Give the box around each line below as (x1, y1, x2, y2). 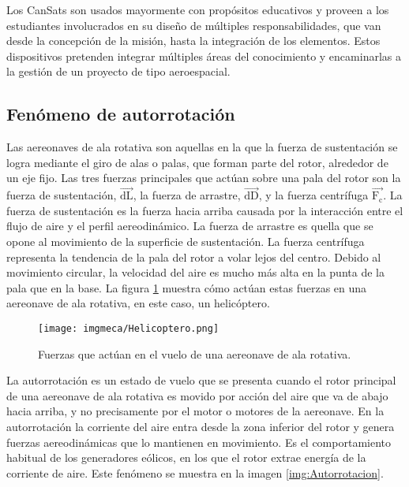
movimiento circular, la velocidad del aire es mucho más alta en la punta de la (6, 264, 385, 281)
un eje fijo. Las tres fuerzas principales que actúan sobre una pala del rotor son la (6, 169, 401, 186)
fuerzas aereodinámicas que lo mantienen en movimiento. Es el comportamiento (6, 433, 392, 450)
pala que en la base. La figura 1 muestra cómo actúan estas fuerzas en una (6, 279, 367, 296)
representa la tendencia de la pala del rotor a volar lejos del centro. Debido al (6, 248, 381, 265)
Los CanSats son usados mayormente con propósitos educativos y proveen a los (6, 2, 389, 17)
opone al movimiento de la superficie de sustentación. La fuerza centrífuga (6, 232, 365, 249)
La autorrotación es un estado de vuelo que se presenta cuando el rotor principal (6, 372, 396, 388)
